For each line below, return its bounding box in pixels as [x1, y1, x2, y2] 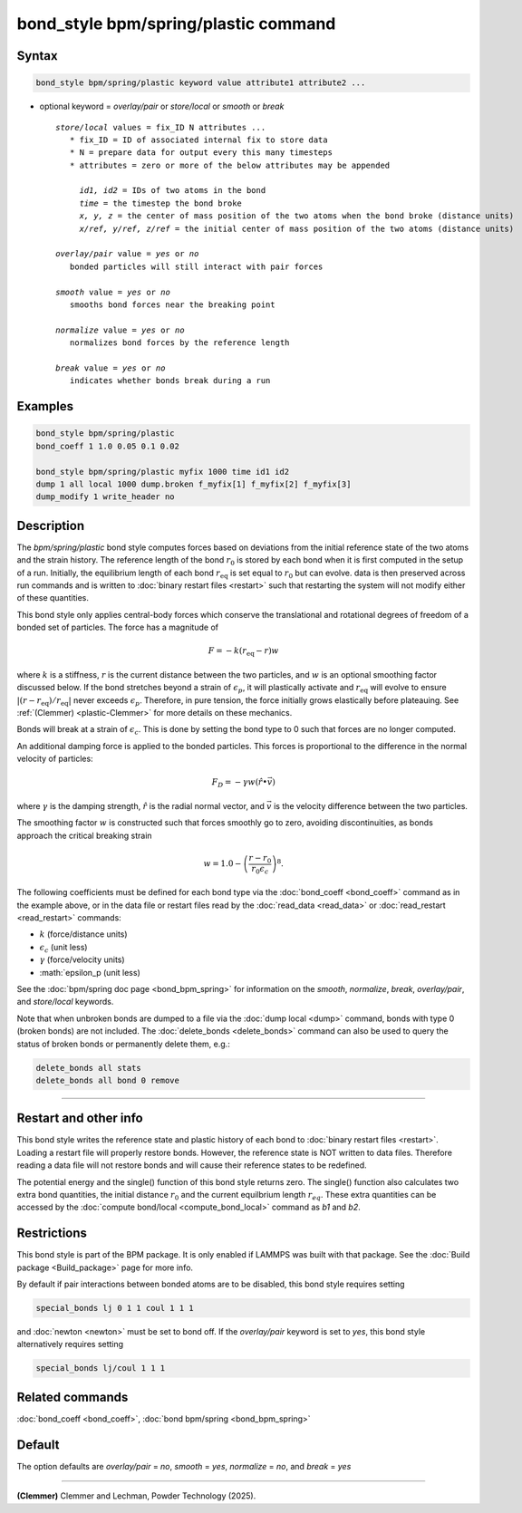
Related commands [16, 1389, 129, 1404]
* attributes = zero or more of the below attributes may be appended [69, 159, 391, 170]
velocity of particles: [16, 753, 94, 765]
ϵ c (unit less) [39, 941, 88, 955]
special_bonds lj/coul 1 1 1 [35, 1364, 166, 1373]
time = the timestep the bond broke [79, 198, 242, 208]
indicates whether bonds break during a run [69, 376, 271, 386]
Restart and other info [16, 1111, 144, 1126]
